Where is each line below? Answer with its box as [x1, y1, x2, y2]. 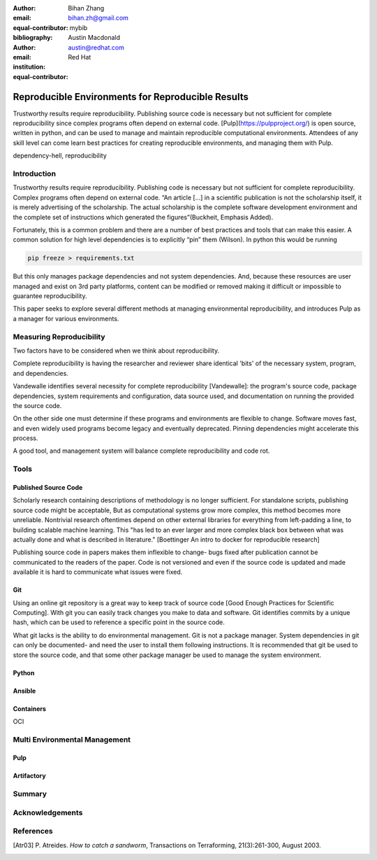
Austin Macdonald [68, 34, 121, 42]
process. [13, 434, 38, 442]
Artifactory [13, 772, 46, 780]
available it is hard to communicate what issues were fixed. [13, 568, 183, 577]
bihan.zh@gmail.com [68, 14, 129, 22]
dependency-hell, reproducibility [13, 151, 108, 160]
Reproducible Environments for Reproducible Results [13, 91, 249, 103]
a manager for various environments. [13, 314, 119, 323]
